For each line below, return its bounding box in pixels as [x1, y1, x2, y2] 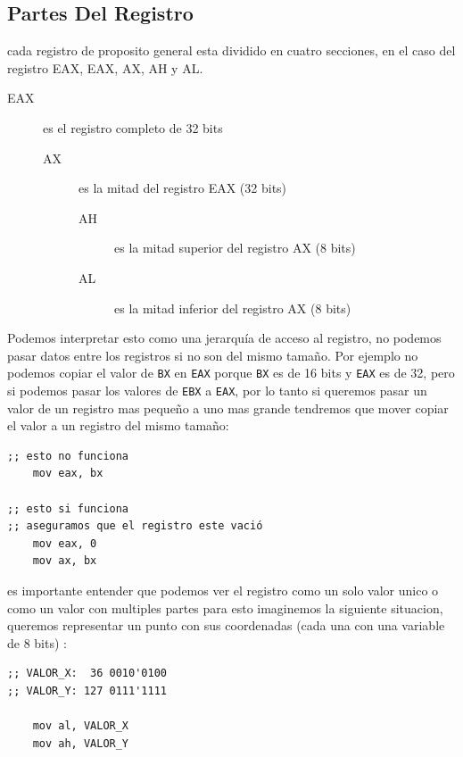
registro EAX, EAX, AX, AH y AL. [7, 58, 203, 77]
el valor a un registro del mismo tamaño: [7, 416, 229, 435]
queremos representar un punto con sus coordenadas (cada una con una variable [7, 616, 445, 635]
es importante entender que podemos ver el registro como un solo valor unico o [7, 580, 439, 599]
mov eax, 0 [32, 537, 97, 550]
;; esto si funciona [7, 502, 129, 515]
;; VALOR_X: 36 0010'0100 [7, 667, 167, 680]
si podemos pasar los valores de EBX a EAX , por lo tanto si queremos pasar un [7, 380, 427, 399]
